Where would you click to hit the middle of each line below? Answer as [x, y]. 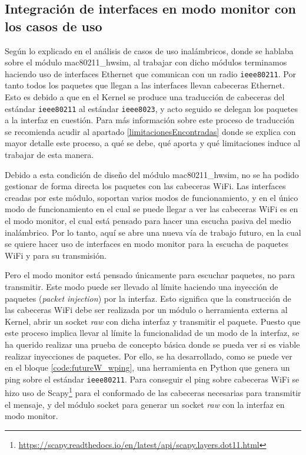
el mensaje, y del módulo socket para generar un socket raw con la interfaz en [145, 404]
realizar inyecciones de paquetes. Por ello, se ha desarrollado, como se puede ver [149, 356]
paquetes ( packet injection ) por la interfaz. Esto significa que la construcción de [148, 298]
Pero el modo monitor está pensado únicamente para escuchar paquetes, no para [150, 275]
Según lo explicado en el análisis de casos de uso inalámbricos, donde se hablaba [149, 50]
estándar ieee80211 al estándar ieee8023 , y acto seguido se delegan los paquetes [151, 108]
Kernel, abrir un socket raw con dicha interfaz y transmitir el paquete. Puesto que [153, 321]
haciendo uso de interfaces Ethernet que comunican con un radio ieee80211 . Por [150, 73]
